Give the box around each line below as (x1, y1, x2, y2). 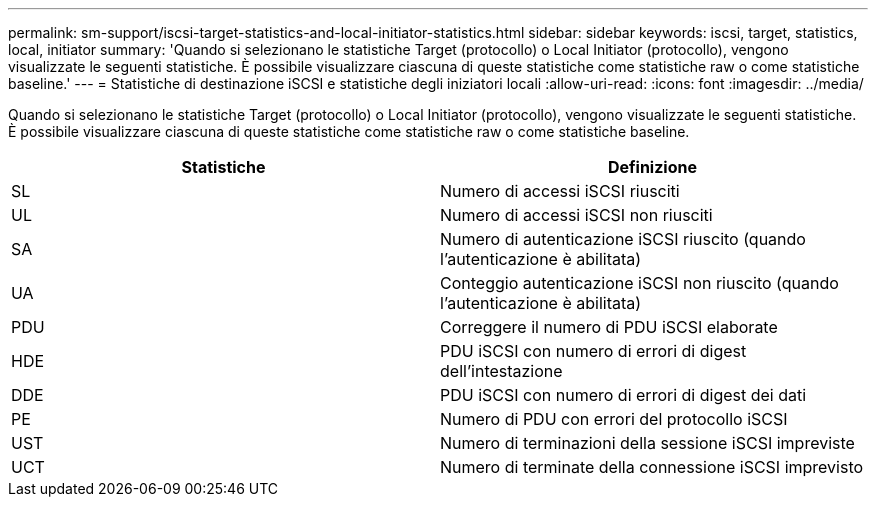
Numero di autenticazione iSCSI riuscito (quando (440, 229, 806, 249)
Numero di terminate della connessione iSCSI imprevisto (440, 457, 864, 477)
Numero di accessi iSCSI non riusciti (440, 205, 713, 225)
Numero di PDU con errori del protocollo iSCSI (440, 409, 788, 429)
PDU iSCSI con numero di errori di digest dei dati (440, 385, 807, 405)
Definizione (607, 157, 698, 177)
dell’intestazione (440, 361, 563, 381)
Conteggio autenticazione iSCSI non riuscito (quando (440, 273, 839, 293)
